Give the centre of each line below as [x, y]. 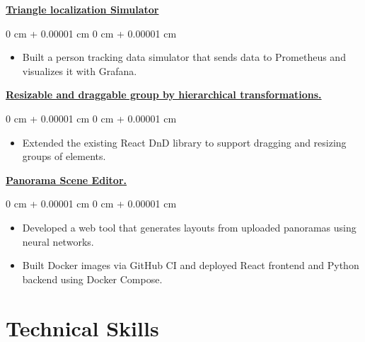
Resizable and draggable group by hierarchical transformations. [164, 95]
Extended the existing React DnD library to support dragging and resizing [184, 142]
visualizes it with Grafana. [80, 70]
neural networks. [58, 241]
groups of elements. [64, 156]
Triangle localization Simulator [82, 9]
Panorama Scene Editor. [66, 179]
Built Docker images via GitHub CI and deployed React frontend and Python [191, 265]
